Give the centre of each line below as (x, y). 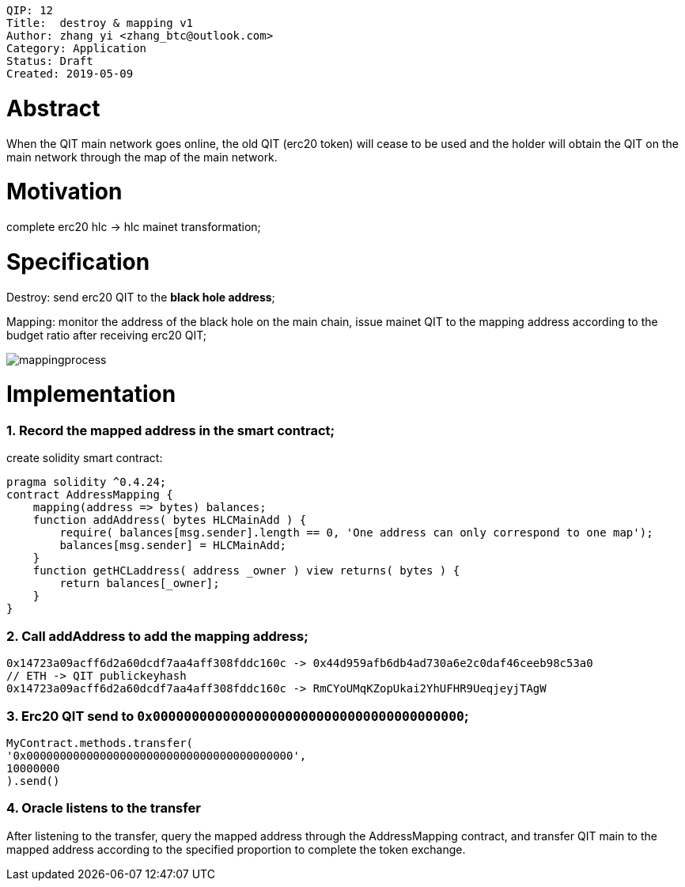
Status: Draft (50, 61)
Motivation (64, 192)
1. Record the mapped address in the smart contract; (171, 430)
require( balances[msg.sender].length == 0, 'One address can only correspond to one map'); (356, 533)
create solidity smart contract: (85, 458)
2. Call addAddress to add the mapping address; (157, 636)
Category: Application (77, 48)
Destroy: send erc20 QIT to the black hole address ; (141, 297)
